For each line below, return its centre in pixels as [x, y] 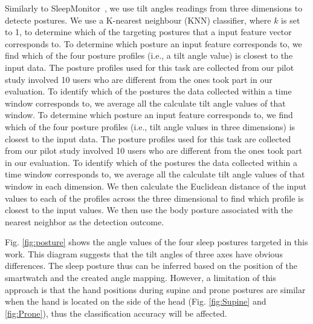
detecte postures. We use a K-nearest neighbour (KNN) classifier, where [138, 20]
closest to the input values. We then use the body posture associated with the [149, 210]
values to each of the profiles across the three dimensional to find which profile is [154, 198]
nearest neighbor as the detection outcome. [85, 221]
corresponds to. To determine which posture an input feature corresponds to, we [153, 43]
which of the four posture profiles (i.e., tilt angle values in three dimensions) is [150, 126]
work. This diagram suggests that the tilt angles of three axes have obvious [144, 253]
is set [291, 20]
